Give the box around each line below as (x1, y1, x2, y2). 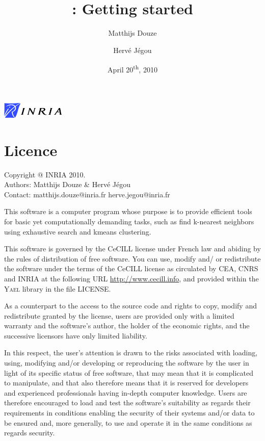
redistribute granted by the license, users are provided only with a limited (4, 310, 234, 321)
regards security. (4, 427, 55, 438)
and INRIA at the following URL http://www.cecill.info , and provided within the (4, 273, 259, 283)
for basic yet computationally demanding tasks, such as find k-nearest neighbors (4, 216, 254, 226)
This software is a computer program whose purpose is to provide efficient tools (4, 206, 252, 217)
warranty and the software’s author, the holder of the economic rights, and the (4, 320, 250, 331)
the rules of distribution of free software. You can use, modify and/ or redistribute (4, 253, 261, 264)
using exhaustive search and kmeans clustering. (4, 226, 151, 237)
